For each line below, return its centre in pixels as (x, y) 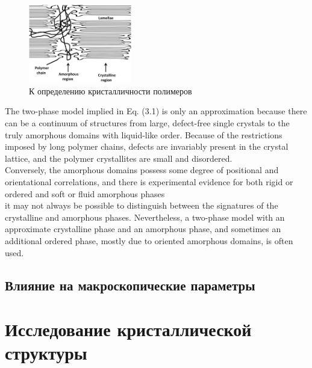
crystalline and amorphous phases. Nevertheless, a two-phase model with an (145, 217)
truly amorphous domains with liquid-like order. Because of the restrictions (144, 134)
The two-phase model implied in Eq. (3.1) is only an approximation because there (156, 111)
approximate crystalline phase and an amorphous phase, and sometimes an (143, 229)
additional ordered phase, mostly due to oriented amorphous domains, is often (149, 240)
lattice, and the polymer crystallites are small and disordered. (119, 158)
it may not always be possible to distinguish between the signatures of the (142, 205)
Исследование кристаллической (128, 329)
